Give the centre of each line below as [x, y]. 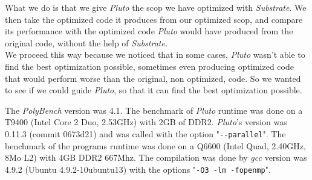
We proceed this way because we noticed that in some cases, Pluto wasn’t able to [155, 54]
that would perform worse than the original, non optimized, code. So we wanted [153, 78]
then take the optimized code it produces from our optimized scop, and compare [154, 19]
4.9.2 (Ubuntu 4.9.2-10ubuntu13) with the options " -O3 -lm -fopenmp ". [138, 169]
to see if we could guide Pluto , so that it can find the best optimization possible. [154, 90]
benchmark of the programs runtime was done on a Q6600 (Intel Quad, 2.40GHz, [155, 145]
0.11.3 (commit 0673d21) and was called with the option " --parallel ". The [145, 133]
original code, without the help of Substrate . [86, 42]
